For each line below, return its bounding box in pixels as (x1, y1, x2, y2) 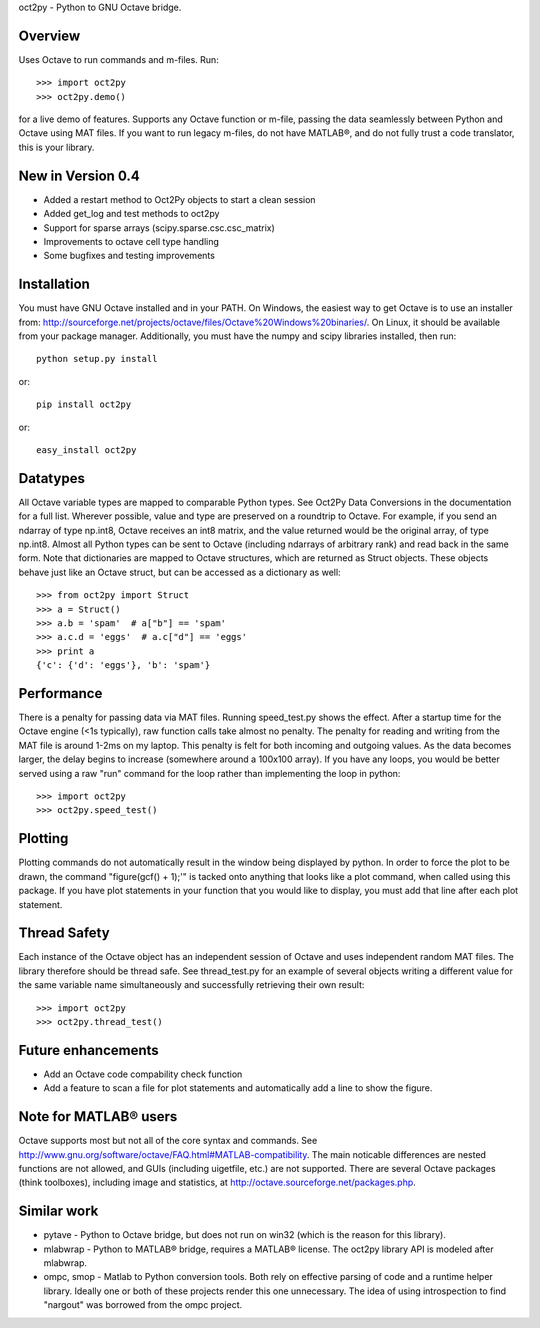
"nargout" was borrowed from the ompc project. (43, 1299, 243, 1311)
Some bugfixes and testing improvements (43, 250, 215, 262)
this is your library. (18, 141, 95, 153)
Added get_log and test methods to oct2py (43, 208, 220, 220)
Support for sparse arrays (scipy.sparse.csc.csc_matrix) (43, 221, 275, 234)
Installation (18, 276, 90, 293)
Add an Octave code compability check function (43, 1068, 243, 1080)
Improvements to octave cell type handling (43, 235, 220, 247)
